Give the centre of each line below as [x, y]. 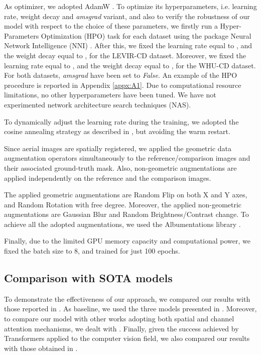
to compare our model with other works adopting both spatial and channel [119, 319]
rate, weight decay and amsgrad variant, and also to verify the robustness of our [127, 16]
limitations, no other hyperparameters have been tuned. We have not [110, 95]
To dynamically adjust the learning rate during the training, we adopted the [121, 121]
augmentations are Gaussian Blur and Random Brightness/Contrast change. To [126, 214]
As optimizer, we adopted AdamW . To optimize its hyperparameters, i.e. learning [130, 6]
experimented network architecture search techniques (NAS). [98, 104]
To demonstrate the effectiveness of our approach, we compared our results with [127, 299]
